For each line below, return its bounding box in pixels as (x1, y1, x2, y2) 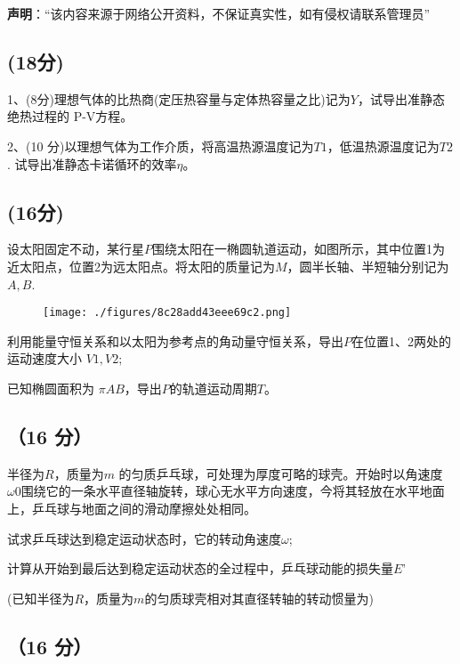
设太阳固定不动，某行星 (7, 239, 144, 258)
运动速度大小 (7, 349, 82, 368)
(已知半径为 (7, 588, 75, 607)
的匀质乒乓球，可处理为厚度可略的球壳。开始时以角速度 (118, 464, 443, 482)
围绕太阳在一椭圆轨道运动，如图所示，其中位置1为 (152, 239, 445, 258)
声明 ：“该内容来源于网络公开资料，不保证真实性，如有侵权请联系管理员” (7, 4, 431, 22)
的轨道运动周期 (169, 379, 257, 397)
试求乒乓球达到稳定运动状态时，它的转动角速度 (7, 529, 281, 547)
